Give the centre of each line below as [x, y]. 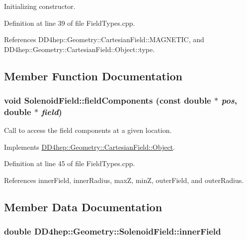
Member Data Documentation [83, 207]
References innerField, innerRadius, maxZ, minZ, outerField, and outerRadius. [124, 180]
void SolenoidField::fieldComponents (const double [108, 100]
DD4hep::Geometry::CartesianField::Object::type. [80, 49]
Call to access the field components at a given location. [88, 130]
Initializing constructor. [40, 6]
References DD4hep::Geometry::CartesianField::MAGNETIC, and [104, 39]
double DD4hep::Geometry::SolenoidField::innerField [113, 231]
